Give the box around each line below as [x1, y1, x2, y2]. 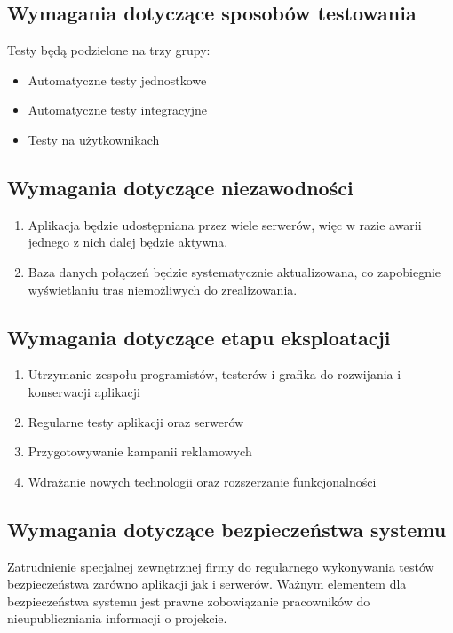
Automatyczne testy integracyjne [28, 100, 207, 119]
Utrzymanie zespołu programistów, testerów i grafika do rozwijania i [28, 365, 401, 384]
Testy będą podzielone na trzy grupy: [7, 41, 211, 59]
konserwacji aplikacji [28, 382, 140, 400]
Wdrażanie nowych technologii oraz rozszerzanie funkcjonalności [28, 471, 377, 490]
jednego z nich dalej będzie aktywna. [28, 233, 228, 251]
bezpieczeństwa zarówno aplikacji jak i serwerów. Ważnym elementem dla [7, 574, 407, 593]
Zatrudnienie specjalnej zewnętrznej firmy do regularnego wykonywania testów [7, 557, 434, 575]
